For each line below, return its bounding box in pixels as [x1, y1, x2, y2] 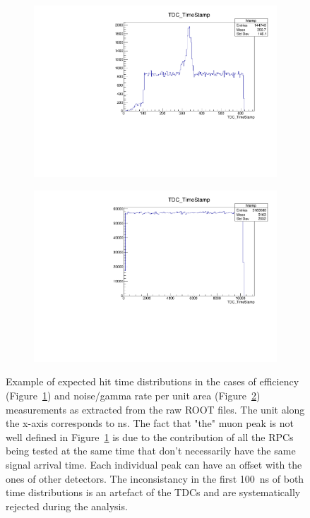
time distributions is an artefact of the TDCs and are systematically [6, 485, 301, 500]
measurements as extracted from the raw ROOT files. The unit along [6, 402, 305, 416]
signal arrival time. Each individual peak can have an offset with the [6, 457, 302, 471]
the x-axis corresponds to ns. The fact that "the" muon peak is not [6, 416, 294, 430]
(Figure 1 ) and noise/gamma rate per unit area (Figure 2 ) [6, 388, 261, 402]
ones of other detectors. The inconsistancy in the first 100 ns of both [6, 471, 304, 486]
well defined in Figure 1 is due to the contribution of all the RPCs [6, 429, 294, 444]
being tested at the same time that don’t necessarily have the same [6, 443, 296, 458]
